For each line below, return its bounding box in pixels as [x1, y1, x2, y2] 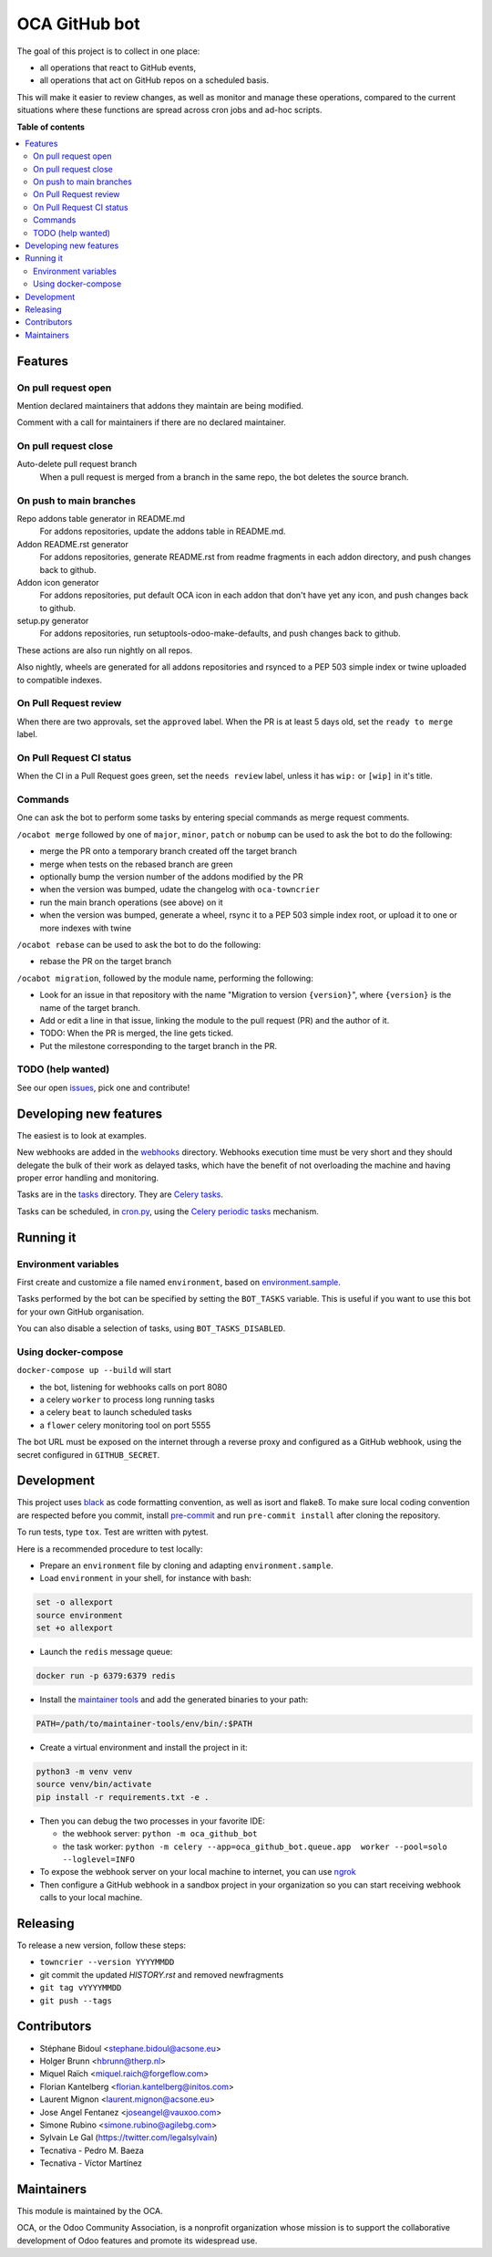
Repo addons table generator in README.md [16, 513, 186, 524]
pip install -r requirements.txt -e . [36, 1792, 210, 1802]
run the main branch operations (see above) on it [39, 897, 223, 908]
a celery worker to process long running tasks [39, 1394, 215, 1405]
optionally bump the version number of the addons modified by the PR [39, 871, 304, 882]
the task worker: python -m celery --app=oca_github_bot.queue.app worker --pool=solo [62, 1841, 448, 1852]
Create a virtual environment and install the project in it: [39, 1742, 248, 1753]
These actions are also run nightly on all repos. [16, 644, 193, 656]
